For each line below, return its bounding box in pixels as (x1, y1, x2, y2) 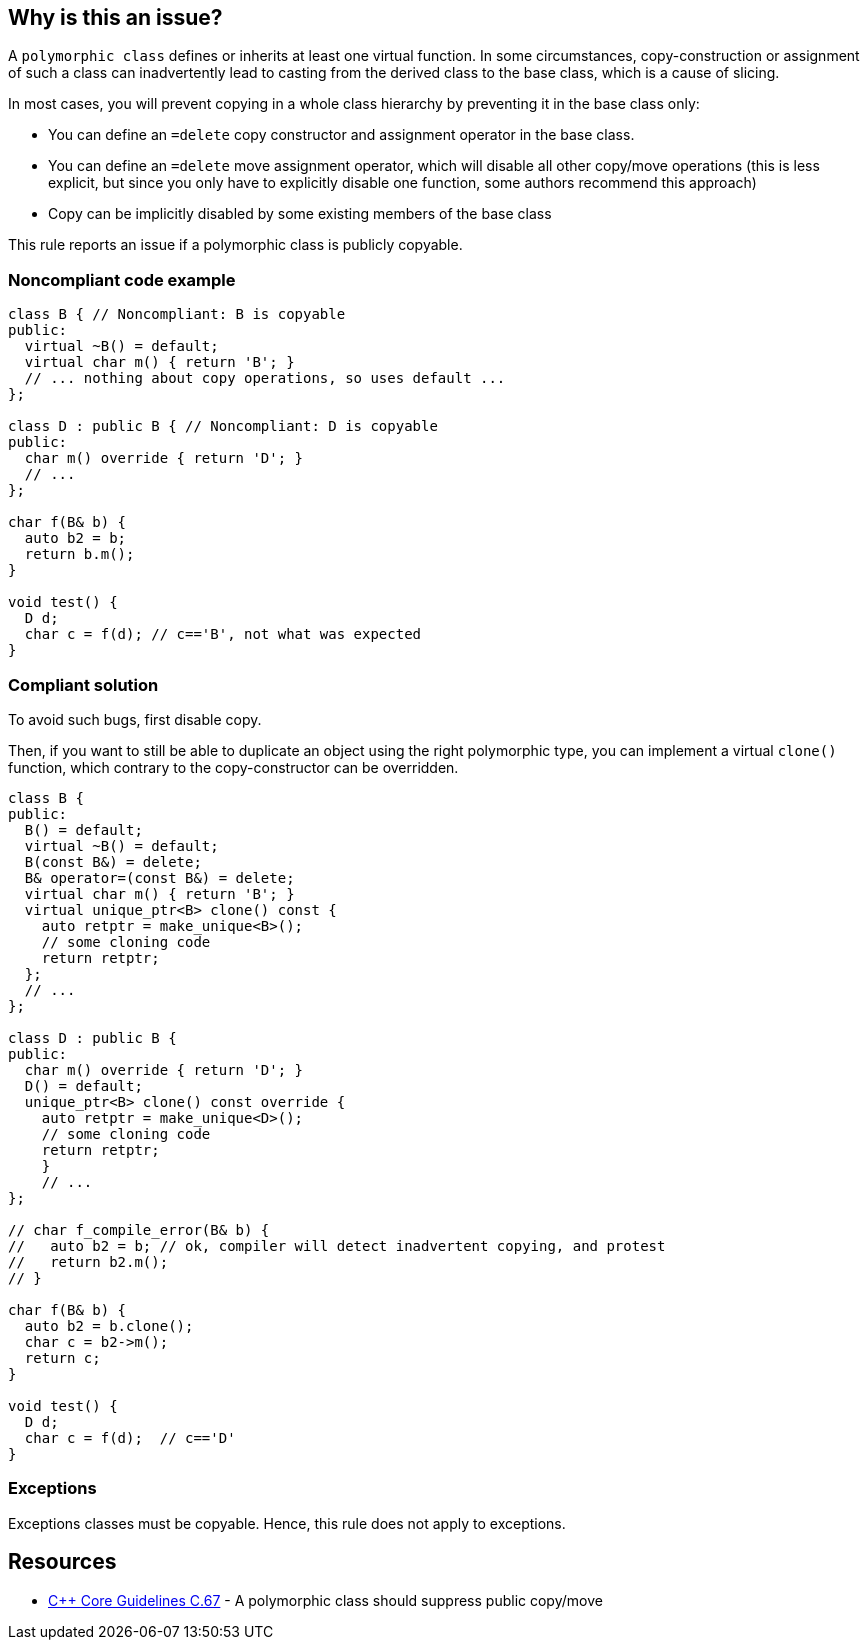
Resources (8, 1549, 117, 1575)
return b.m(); (24, 546, 135, 563)
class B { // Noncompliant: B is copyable (8, 306, 346, 323)
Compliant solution (8, 674, 159, 695)
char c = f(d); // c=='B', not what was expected (24, 626, 422, 643)
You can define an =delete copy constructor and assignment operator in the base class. (48, 126, 635, 144)
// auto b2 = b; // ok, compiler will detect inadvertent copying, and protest (8, 1237, 666, 1254)
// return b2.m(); (8, 1253, 169, 1270)
